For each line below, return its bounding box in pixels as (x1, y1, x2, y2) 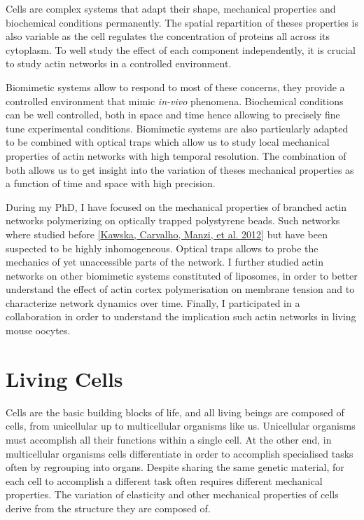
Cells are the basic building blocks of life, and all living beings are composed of (6, 404, 344, 419)
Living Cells (6, 364, 123, 392)
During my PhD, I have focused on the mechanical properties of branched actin (6, 199, 347, 214)
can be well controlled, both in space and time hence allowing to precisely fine (6, 107, 340, 122)
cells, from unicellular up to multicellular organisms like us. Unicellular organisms (6, 418, 356, 433)
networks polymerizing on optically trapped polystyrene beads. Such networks (6, 213, 340, 228)
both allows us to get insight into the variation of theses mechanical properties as (6, 162, 354, 177)
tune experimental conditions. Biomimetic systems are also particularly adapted (6, 121, 349, 135)
